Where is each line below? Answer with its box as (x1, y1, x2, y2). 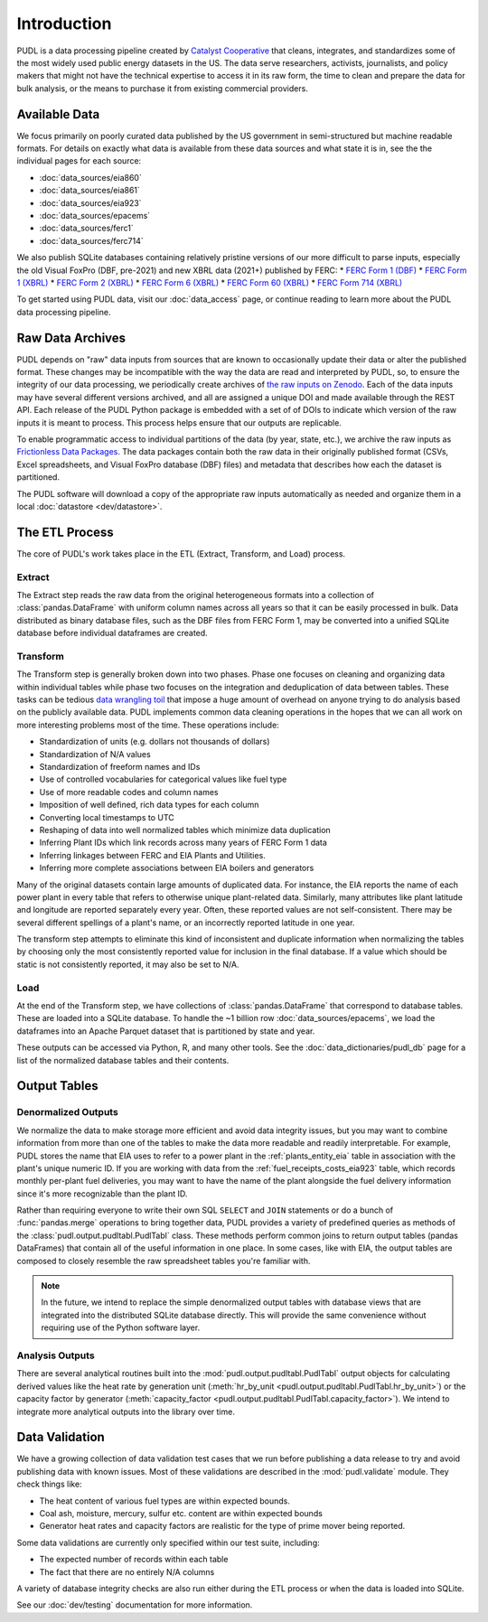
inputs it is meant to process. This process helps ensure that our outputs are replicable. (16, 417, 343, 428)
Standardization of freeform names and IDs (39, 762, 201, 772)
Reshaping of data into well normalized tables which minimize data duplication (39, 824, 332, 835)
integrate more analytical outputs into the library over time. (16, 1406, 235, 1417)
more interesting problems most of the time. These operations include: (16, 719, 279, 730)
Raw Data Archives (16, 330, 127, 345)
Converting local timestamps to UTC (39, 811, 175, 822)
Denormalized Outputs (16, 1106, 119, 1119)
